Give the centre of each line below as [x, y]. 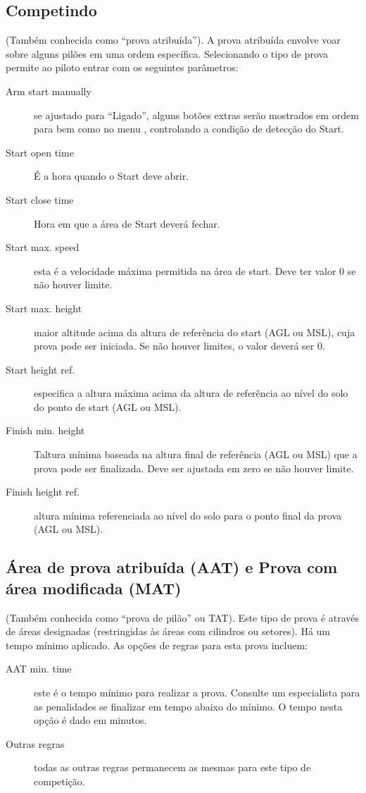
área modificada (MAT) [94, 588]
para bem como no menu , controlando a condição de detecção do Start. [189, 129]
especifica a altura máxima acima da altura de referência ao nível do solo [191, 393]
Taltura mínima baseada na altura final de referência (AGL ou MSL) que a [196, 454]
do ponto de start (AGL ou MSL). [108, 406]
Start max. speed [43, 247]
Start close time [40, 199]
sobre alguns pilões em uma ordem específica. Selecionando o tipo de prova [167, 53]
